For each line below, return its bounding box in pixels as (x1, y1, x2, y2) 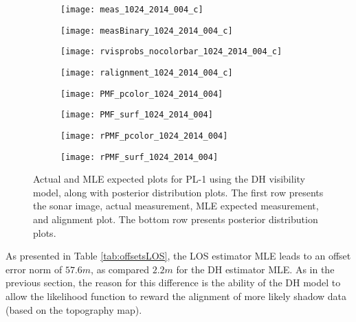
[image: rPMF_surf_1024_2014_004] (60, 152, 219, 162)
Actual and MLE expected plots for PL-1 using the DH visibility (33, 172, 305, 186)
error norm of (5, 262, 63, 276)
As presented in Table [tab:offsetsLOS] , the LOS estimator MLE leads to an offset (5, 249, 351, 263)
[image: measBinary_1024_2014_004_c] (60, 25, 233, 36)
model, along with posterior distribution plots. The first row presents (33, 185, 324, 199)
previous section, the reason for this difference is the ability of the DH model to (5, 275, 341, 290)
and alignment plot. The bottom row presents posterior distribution (33, 212, 318, 227)
